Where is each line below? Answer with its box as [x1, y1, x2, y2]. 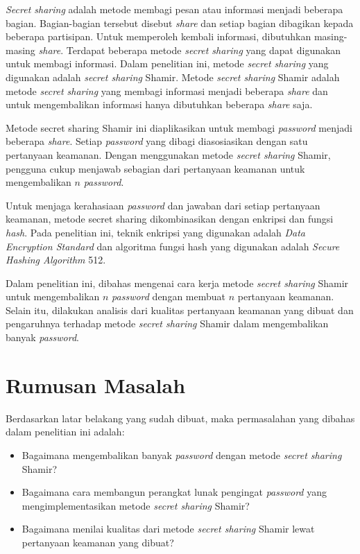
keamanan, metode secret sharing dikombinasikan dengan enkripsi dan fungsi [6, 211, 334, 226]
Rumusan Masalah [6, 370, 186, 399]
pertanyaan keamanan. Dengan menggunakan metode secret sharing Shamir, [6, 147, 331, 162]
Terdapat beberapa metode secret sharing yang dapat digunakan [66, 42, 341, 57]
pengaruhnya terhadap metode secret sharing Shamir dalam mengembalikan [6, 316, 329, 331]
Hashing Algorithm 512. [6, 252, 106, 267]
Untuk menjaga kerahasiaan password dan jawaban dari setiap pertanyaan [6, 198, 320, 212]
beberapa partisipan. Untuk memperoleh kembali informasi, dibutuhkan [6, 29, 311, 44]
